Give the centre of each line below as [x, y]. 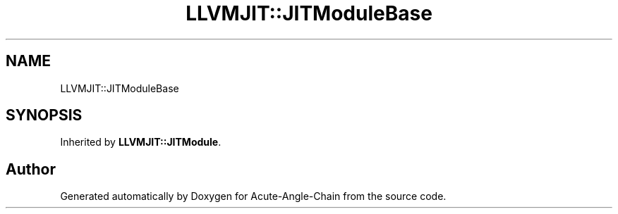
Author [31, 169]
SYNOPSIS [44, 115]
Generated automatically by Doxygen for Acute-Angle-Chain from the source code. [253, 196]
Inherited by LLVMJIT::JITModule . [141, 142]
